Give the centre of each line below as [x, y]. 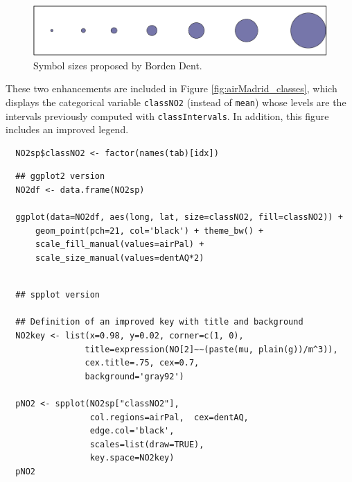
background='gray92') [134, 376]
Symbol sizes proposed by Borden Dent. [118, 65]
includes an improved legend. [67, 129]
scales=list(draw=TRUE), [147, 444]
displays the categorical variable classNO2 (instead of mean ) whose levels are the [176, 102]
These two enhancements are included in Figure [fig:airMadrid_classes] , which [171, 88]
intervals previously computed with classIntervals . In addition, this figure [167, 115]
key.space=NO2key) [132, 458]
